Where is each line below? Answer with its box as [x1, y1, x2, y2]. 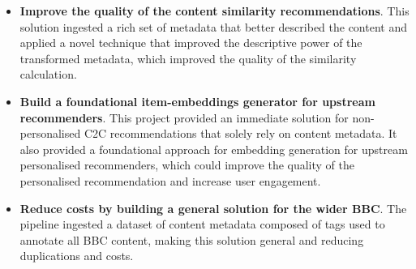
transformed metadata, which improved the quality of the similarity [19, 49, 357, 66]
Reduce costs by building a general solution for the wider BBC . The [19, 199, 407, 216]
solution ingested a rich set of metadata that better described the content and [19, 18, 407, 35]
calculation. [19, 66, 77, 83]
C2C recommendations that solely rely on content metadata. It [84, 125, 397, 142]
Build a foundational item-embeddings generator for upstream [19, 92, 375, 109]
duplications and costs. [19, 247, 134, 264]
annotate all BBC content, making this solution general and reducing [19, 231, 364, 248]
